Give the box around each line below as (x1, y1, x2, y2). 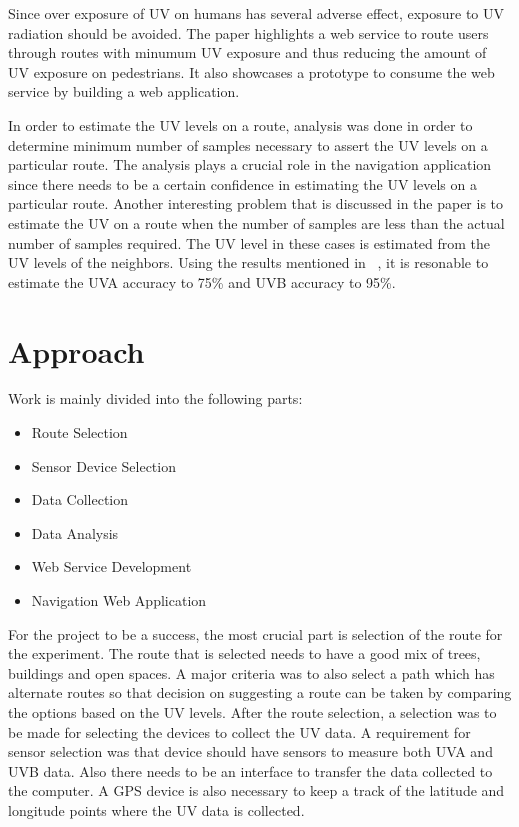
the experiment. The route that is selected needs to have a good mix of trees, (8, 643, 481, 664)
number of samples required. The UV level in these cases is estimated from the (8, 232, 491, 253)
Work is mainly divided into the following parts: (8, 388, 303, 409)
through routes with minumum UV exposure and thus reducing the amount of (8, 42, 487, 63)
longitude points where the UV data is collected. (8, 799, 305, 820)
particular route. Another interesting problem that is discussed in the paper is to (8, 193, 504, 214)
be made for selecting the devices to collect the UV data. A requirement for (8, 721, 471, 742)
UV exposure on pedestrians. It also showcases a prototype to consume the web (8, 61, 495, 82)
